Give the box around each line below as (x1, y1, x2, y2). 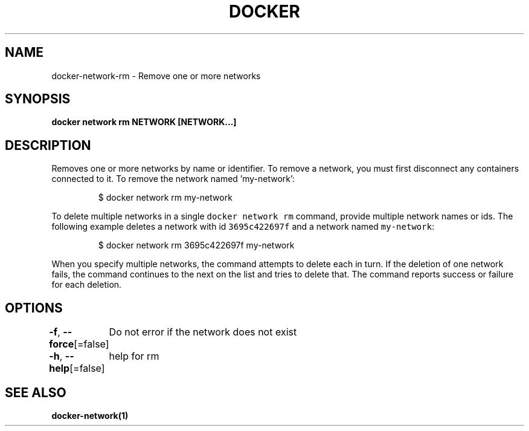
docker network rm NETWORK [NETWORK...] (51, 117, 237, 128)
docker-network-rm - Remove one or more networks (51, 70, 261, 81)
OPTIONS (5, 300, 63, 316)
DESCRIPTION (5, 137, 91, 153)
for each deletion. (51, 279, 122, 290)
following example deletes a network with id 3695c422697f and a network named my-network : (51, 221, 435, 232)
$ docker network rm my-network (98, 192, 232, 203)
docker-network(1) (51, 410, 129, 421)
